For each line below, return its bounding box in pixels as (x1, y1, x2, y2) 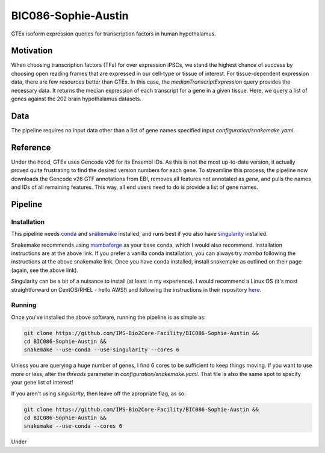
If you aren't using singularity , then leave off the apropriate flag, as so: (11, 390, 186, 397)
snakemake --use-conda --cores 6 (23, 423, 123, 430)
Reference (11, 142, 51, 153)
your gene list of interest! (11, 379, 73, 386)
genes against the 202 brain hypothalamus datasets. (11, 95, 141, 102)
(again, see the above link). (11, 267, 78, 274)
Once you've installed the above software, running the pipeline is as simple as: (11, 313, 206, 321)
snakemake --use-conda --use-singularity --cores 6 (23, 347, 180, 353)
